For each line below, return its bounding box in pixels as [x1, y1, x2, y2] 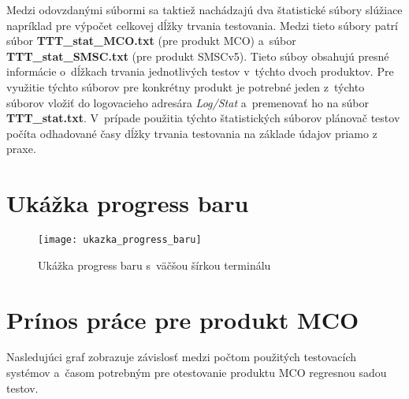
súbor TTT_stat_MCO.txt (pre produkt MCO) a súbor [6, 32, 296, 49]
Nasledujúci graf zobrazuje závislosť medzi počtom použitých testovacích [6, 349, 357, 365]
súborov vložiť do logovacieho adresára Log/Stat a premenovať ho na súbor [6, 94, 370, 110]
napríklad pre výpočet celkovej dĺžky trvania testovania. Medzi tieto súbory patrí [6, 17, 398, 33]
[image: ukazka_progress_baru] [38, 234, 202, 246]
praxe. [6, 140, 36, 157]
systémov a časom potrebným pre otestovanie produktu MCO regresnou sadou [6, 364, 387, 381]
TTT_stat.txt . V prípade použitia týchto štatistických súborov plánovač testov [6, 110, 400, 126]
